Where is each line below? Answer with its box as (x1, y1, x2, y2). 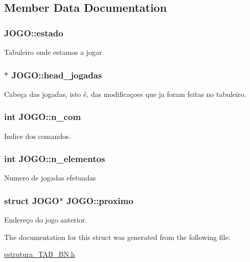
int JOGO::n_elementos (4, 152, 105, 165)
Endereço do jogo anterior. (4, 214, 87, 225)
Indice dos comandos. (4, 130, 71, 141)
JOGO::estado (4, 26, 63, 39)
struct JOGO (4, 194, 59, 207)
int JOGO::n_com (4, 110, 81, 123)
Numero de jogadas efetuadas (4, 172, 96, 183)
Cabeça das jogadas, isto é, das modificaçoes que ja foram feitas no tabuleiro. (4, 88, 246, 99)
